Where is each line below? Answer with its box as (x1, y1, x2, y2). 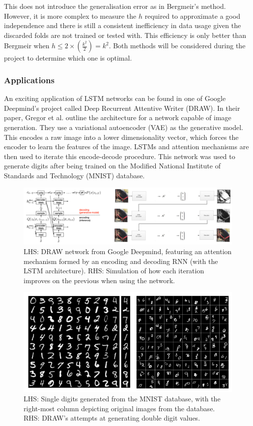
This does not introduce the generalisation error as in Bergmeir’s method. (4, 1, 226, 11)
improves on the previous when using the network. (24, 275, 175, 285)
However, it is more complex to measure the (4, 10, 137, 21)
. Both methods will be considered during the (109, 40, 246, 51)
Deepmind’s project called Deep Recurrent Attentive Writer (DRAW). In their (4, 102, 240, 113)
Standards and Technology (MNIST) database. (4, 170, 145, 180)
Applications (4, 73, 55, 86)
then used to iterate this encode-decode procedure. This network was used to (4, 151, 235, 161)
